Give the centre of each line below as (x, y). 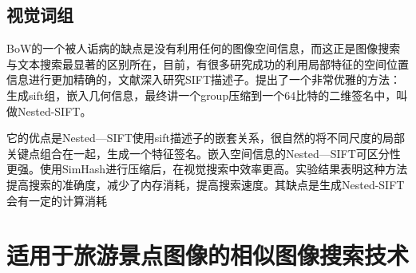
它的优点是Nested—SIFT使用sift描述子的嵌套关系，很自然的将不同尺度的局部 (206, 138)
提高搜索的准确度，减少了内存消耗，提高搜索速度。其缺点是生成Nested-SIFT (206, 184)
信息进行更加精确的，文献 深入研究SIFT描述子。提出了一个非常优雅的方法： (204, 79)
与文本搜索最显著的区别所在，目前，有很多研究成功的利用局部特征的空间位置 (208, 63)
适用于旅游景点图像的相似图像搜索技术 (208, 255)
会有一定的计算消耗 (57, 200)
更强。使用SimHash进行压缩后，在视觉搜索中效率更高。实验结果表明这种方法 (207, 169)
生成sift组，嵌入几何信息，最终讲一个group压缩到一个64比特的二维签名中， (202, 95)
